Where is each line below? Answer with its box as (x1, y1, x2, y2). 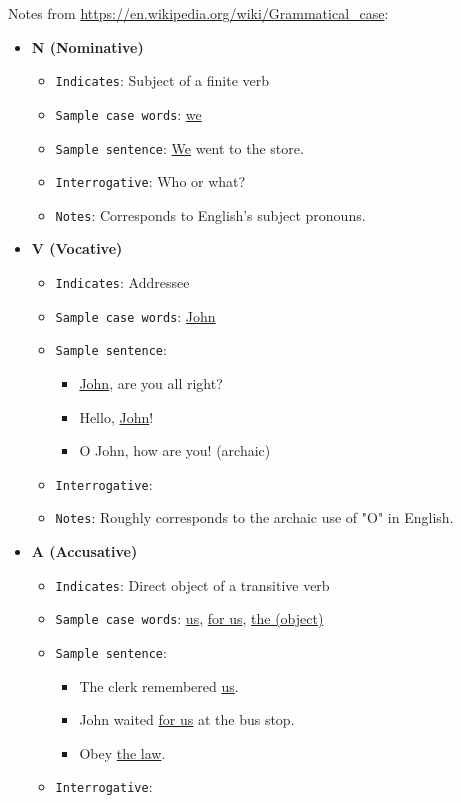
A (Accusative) (31, 541, 138, 562)
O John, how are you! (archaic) (79, 440, 271, 461)
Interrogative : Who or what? (55, 171, 246, 192)
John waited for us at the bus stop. (79, 709, 295, 730)
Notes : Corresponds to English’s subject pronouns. (55, 204, 366, 225)
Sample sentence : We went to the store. (55, 137, 304, 158)
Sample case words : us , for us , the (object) (55, 608, 324, 629)
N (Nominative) (31, 36, 144, 57)
